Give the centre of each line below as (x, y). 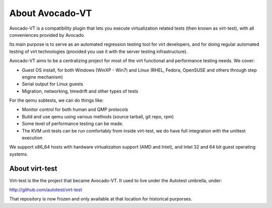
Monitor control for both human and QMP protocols (75, 110)
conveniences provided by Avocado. (47, 35)
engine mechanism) (42, 77)
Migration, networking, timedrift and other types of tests (80, 91)
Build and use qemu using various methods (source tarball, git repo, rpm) (98, 116)
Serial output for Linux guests (52, 84)
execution (32, 138)
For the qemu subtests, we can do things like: (56, 100)
